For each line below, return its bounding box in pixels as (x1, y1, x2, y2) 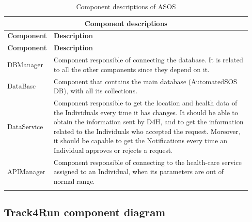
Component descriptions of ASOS (76, 1, 176, 11)
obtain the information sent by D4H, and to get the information (53, 117, 244, 127)
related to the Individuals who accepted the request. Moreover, (53, 126, 240, 136)
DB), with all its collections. (53, 86, 138, 96)
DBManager (7, 59, 43, 69)
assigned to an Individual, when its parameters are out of (53, 166, 224, 177)
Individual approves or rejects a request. (53, 145, 173, 155)
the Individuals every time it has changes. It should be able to (53, 107, 238, 117)
